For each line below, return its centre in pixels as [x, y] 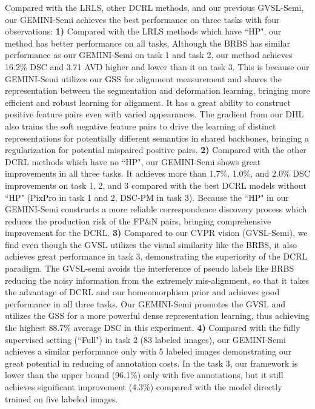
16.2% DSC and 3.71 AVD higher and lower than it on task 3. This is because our [157, 66]
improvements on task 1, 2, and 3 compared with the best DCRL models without [156, 185]
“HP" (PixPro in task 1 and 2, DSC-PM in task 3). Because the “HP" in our [147, 197]
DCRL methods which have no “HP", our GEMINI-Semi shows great [133, 161]
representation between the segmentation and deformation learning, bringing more [157, 90]
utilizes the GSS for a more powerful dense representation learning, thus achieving [157, 316]
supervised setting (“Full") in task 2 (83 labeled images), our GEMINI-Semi [145, 339]
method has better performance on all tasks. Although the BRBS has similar [148, 43]
